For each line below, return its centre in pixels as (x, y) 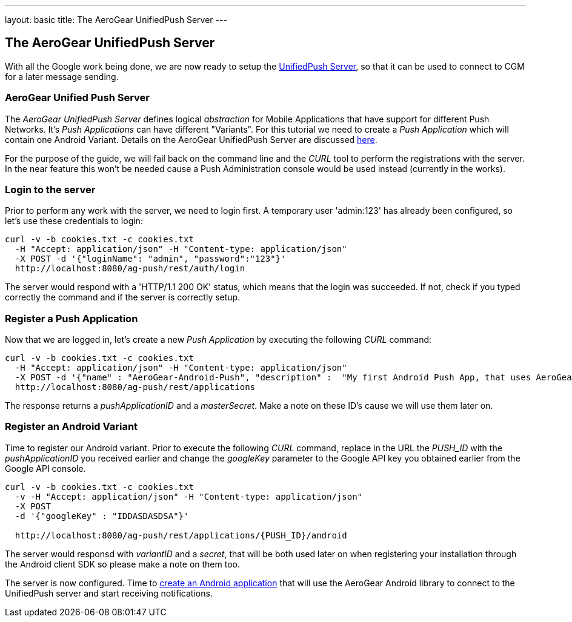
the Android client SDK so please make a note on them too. (122, 564)
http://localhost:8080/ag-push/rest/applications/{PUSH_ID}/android (181, 535)
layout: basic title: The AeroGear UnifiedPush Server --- (116, 20)
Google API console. (45, 468)
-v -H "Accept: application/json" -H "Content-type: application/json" (189, 496)
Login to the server (50, 189)
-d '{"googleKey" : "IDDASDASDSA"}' (102, 516)
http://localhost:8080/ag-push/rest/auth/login (130, 269)
